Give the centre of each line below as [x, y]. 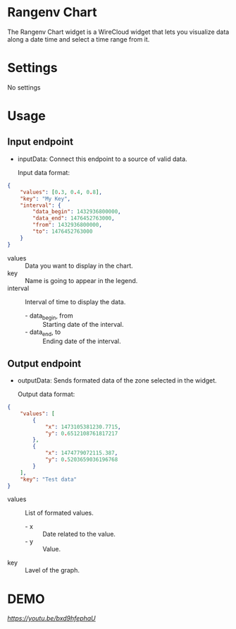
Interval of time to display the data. [75, 301]
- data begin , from [49, 316]
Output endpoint [44, 363]
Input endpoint [41, 142]
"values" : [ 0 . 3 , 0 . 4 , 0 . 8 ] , [61, 192]
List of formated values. [59, 513]
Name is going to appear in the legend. [81, 280]
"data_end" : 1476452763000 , [74, 218]
